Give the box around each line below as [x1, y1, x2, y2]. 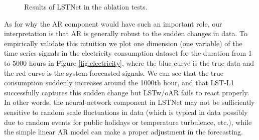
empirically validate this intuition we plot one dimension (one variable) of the [4, 38, 242, 48]
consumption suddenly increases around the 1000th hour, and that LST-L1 [4, 77, 234, 88]
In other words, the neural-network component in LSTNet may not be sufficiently [4, 97, 255, 107]
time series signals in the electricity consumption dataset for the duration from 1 [4, 48, 252, 58]
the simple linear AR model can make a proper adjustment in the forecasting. [4, 126, 243, 137]
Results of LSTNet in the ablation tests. [24, 2, 148, 12]
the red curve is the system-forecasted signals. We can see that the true [4, 67, 223, 78]
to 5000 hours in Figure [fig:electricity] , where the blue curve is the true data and [4, 57, 254, 68]
